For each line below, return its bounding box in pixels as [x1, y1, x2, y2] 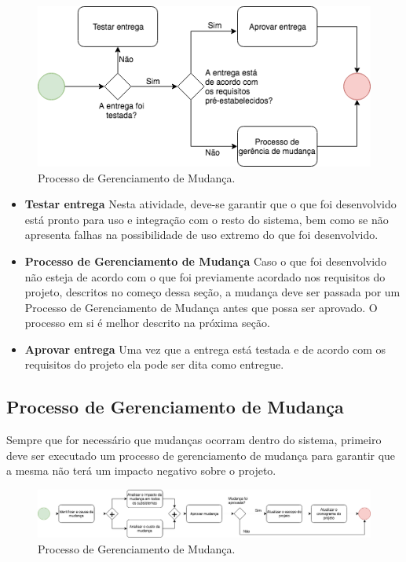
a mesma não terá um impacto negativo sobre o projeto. [6, 462, 276, 479]
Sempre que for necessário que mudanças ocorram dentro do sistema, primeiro [6, 432, 382, 448]
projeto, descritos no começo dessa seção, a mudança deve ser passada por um [24, 284, 401, 300]
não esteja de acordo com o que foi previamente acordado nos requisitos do [24, 268, 386, 285]
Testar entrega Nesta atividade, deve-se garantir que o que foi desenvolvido [24, 196, 397, 212]
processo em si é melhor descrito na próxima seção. [24, 314, 270, 331]
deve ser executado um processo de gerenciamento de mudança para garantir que [6, 446, 396, 463]
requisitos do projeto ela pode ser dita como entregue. [24, 356, 284, 373]
